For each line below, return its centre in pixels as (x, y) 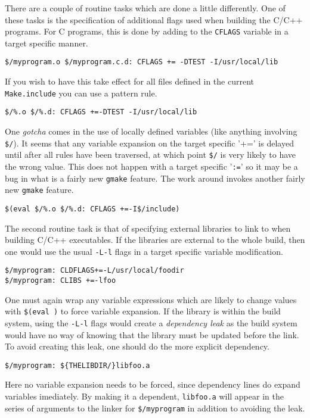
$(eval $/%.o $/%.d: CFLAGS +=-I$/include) (92, 209)
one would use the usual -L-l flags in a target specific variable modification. (144, 251)
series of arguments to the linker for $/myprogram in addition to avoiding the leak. (155, 408)
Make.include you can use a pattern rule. (81, 93)
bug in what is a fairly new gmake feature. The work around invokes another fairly (155, 178)
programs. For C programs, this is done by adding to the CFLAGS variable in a (147, 31)
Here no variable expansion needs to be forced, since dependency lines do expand (153, 384)
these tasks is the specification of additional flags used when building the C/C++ (154, 19)
